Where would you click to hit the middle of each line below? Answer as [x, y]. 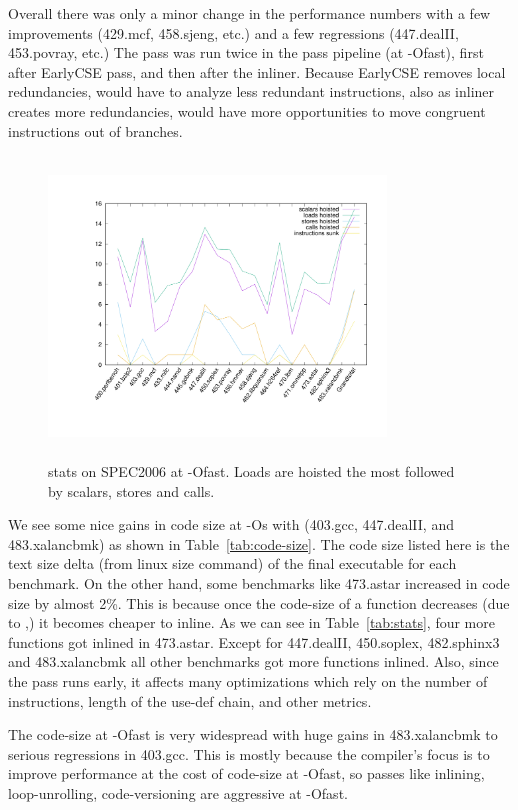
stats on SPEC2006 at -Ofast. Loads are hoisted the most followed [251, 471]
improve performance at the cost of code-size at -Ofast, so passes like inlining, [246, 773]
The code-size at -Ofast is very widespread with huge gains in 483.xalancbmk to [253, 734]
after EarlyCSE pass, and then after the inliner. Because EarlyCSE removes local [257, 71]
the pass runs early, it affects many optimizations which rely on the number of [248, 681]
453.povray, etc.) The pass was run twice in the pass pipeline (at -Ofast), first [246, 52]
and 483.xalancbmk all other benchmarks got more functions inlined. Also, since [253, 661]
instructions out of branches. [95, 130]
